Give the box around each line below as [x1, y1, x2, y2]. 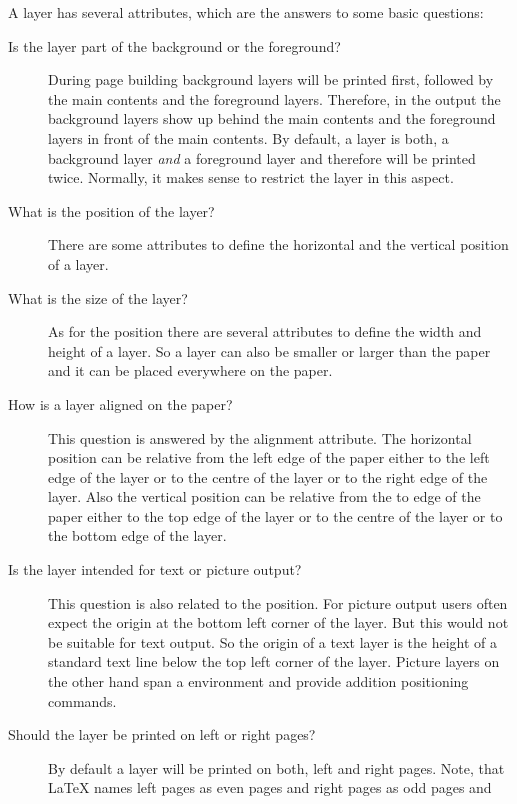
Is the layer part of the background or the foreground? [8, 35, 341, 56]
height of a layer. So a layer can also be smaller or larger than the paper [48, 340, 491, 361]
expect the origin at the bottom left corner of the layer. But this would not [48, 612, 509, 633]
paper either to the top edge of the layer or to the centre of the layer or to [48, 505, 503, 526]
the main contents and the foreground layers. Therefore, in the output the [48, 88, 501, 109]
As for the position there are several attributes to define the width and [48, 321, 482, 342]
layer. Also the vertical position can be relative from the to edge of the [48, 486, 481, 507]
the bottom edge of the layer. [48, 525, 227, 546]
